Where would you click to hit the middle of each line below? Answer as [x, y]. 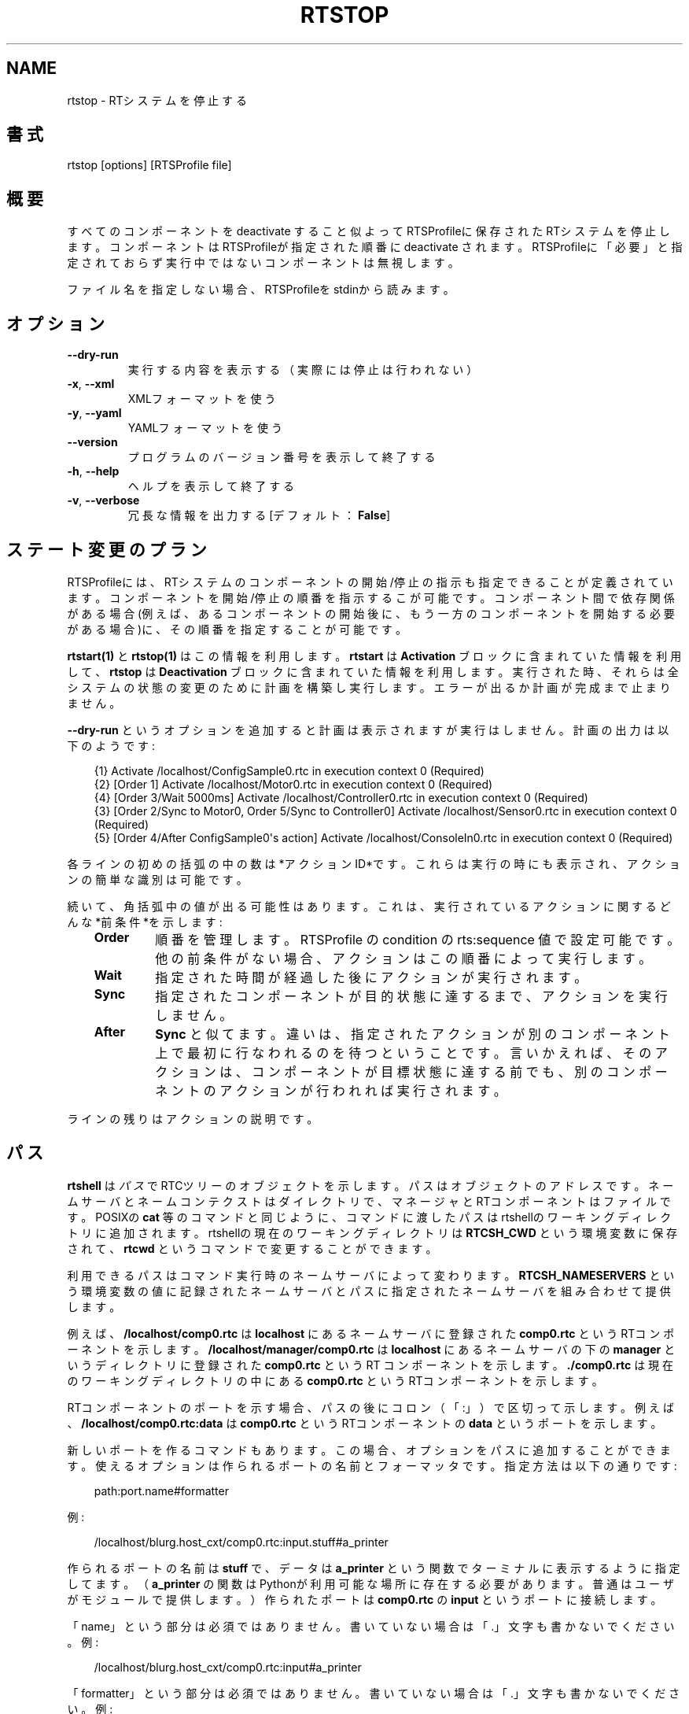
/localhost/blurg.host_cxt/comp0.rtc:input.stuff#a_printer [241, 1542]
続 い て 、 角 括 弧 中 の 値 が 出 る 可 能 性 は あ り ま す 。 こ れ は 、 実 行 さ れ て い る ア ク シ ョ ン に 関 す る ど [369, 906]
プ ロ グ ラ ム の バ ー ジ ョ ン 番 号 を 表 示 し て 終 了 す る [282, 457]
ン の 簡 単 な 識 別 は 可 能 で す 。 [157, 879]
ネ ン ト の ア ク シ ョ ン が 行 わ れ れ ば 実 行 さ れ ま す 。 [331, 1090]
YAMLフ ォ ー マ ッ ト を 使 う [205, 428]
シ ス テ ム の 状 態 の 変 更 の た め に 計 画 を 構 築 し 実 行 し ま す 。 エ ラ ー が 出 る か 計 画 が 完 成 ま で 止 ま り [369, 687]
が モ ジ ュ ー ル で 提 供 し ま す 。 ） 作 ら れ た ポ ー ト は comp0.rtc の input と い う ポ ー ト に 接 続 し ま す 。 [365, 1599]
